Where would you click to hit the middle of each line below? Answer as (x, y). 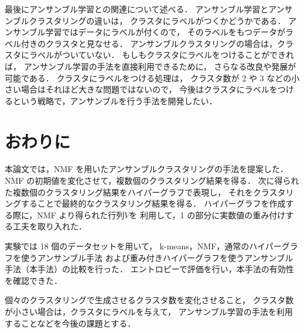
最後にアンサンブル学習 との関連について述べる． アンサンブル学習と (137, 9)
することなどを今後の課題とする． (70, 323)
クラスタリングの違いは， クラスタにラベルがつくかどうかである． (157, 20)
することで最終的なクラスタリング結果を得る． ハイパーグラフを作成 (153, 203)
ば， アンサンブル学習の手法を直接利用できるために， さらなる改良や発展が (151, 66)
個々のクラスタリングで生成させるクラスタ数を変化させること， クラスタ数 (149, 300)
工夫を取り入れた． (49, 226)
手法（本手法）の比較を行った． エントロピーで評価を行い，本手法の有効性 (149, 269)
